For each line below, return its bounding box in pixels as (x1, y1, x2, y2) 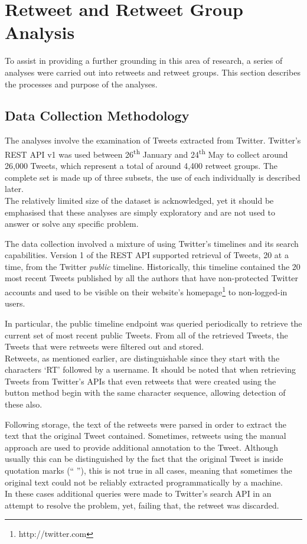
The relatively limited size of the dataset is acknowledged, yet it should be (5, 194, 274, 206)
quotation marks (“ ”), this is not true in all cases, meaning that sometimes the (5, 464, 292, 477)
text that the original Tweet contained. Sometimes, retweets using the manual (5, 429, 286, 442)
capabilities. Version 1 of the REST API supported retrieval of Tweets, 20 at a (5, 249, 289, 261)
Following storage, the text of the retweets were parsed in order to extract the (5, 418, 287, 430)
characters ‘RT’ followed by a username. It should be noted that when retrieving (5, 363, 296, 376)
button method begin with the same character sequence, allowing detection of (5, 386, 286, 399)
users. (5, 297, 25, 310)
